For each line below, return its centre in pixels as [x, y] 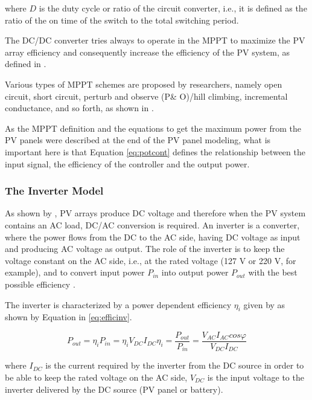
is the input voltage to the [256, 377]
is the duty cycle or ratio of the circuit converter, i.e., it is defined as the [173, 8]
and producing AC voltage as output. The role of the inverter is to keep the [145, 249]
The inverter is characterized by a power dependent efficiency [118, 304]
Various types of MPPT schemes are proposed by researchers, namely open [144, 84]
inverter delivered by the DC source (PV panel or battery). [114, 389]
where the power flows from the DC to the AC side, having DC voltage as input [153, 237]
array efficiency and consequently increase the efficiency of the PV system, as [147, 52]
